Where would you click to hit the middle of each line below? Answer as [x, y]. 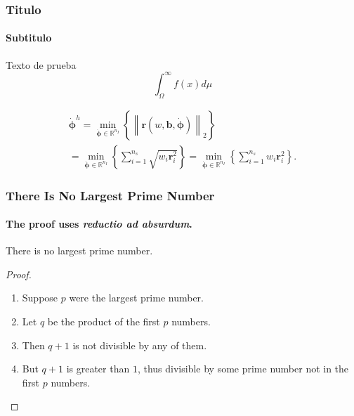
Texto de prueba [41, 64]
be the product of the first [104, 321]
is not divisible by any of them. [140, 345]
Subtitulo [29, 38]
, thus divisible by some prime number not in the [243, 369]
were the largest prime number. [136, 298]
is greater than [98, 369]
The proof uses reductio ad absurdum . [99, 224]
